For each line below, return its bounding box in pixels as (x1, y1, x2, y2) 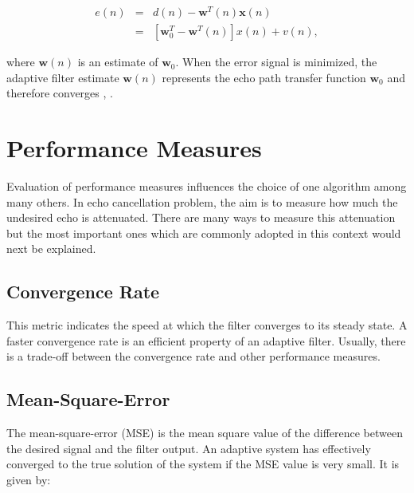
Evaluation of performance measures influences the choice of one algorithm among (6, 178, 407, 195)
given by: (6, 471, 51, 487)
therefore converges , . (6, 85, 113, 101)
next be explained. (6, 240, 96, 257)
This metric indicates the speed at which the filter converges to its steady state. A (6, 317, 408, 333)
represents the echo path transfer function (162, 69, 366, 85)
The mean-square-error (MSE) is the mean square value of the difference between (6, 424, 403, 441)
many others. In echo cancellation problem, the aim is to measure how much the (6, 193, 398, 210)
